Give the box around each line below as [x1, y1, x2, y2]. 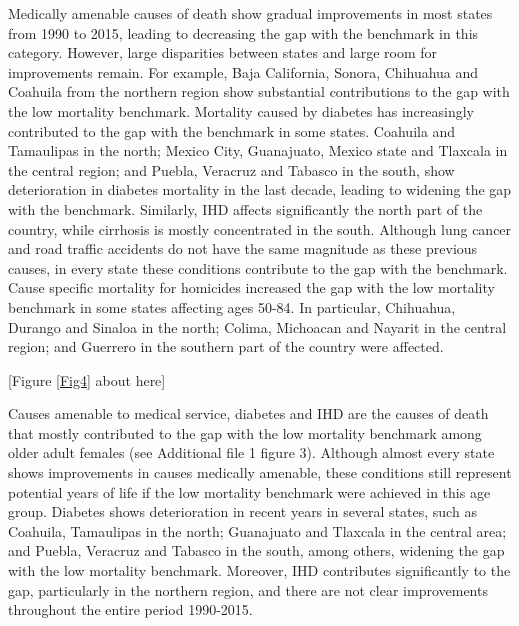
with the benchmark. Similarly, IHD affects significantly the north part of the [8, 198, 483, 219]
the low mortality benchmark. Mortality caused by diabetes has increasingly [8, 100, 474, 121]
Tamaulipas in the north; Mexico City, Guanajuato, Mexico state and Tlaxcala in [8, 140, 508, 161]
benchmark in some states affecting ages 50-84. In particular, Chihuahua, [8, 296, 456, 317]
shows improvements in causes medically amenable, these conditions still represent [8, 462, 512, 483]
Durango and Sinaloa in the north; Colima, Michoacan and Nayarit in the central [8, 316, 507, 337]
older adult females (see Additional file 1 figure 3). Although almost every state [8, 442, 495, 463]
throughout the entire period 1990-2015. [8, 599, 253, 620]
